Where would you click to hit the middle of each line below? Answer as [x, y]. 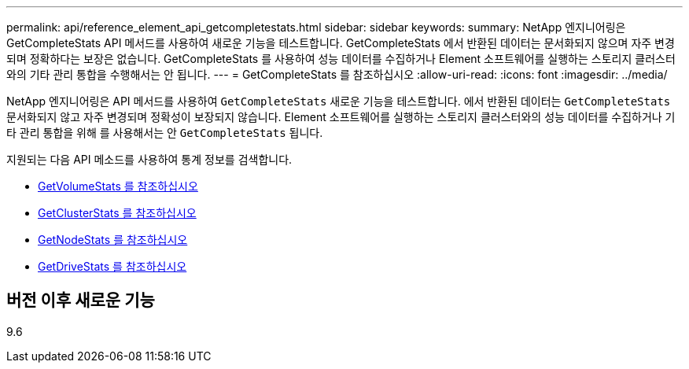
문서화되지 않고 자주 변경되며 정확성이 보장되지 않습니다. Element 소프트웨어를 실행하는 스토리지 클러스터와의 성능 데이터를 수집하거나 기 [341, 117]
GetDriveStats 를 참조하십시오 [112, 266]
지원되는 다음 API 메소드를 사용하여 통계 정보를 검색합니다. [149, 159]
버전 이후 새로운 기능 [81, 301]
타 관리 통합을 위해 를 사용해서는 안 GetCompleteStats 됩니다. [165, 133]
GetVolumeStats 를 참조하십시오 [118, 186]
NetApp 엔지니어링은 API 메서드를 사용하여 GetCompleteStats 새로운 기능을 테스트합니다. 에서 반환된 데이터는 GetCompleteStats [339, 101]
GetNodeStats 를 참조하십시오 [113, 240]
